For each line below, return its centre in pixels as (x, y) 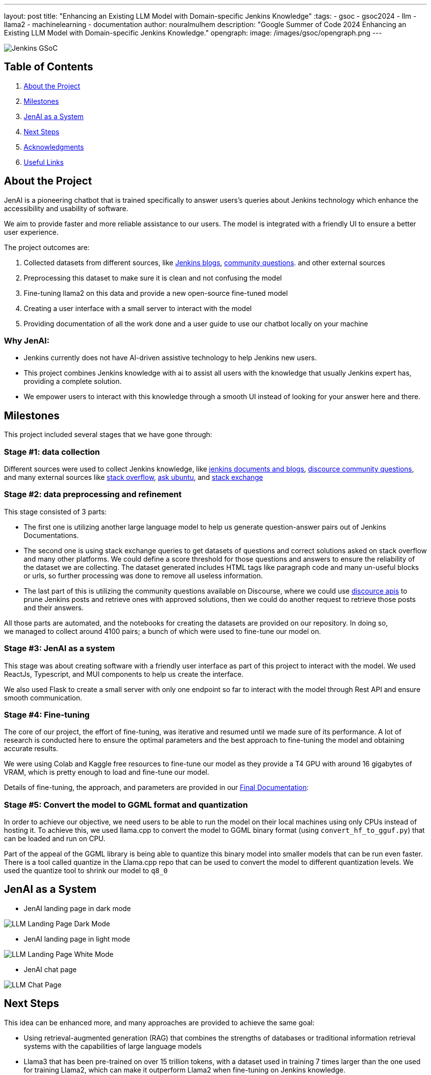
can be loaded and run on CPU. (55, 839)
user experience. (31, 232)
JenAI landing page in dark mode (77, 908)
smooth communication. (43, 697)
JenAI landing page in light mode (77, 939)
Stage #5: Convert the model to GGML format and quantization (126, 805)
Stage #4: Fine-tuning (47, 714)
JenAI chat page (50, 969)
